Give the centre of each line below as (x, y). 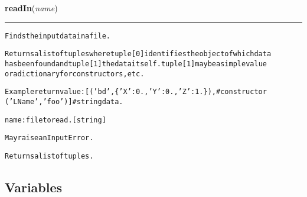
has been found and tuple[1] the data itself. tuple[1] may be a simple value (136, 64)
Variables (34, 187)
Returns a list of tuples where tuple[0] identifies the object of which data (138, 54)
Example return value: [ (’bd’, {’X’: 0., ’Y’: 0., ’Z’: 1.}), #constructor (136, 92)
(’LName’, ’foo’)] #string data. (64, 101)
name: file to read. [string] (55, 120)
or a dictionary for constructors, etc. (75, 74)
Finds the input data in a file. (58, 36)
